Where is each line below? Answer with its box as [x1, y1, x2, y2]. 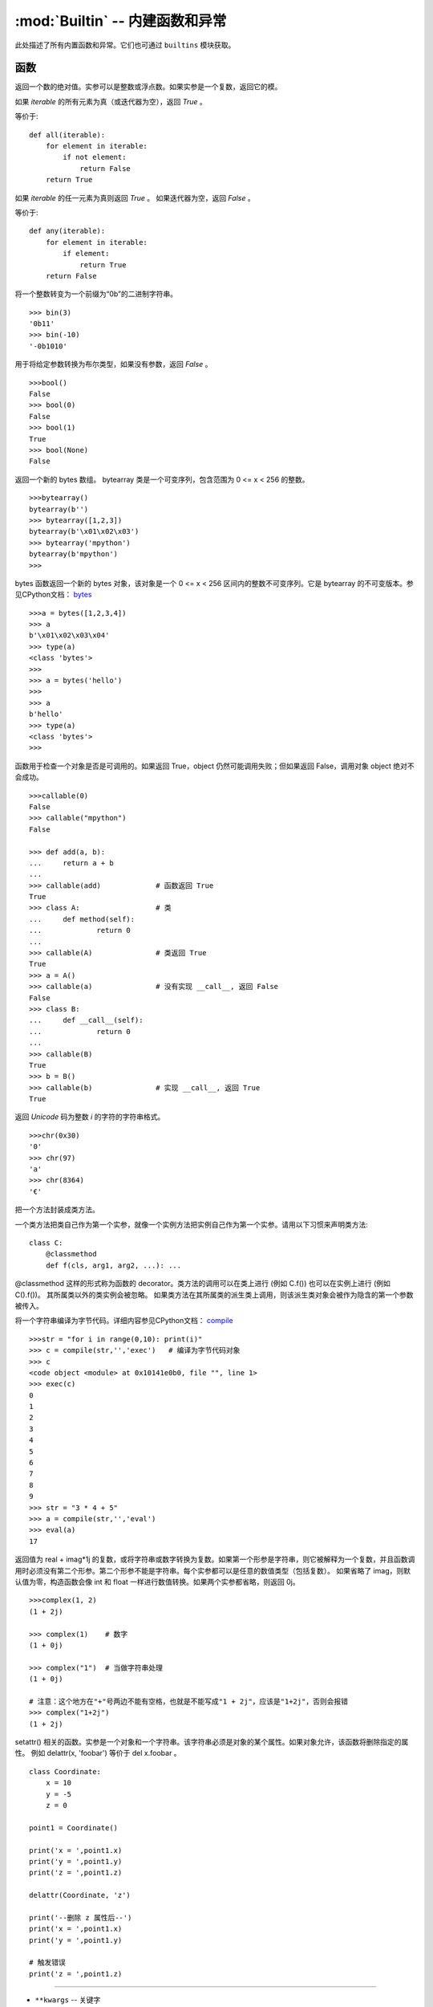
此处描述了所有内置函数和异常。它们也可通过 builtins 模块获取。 [14, 40, 236, 50]
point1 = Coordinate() [29, 1823, 119, 1832]
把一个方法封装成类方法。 [14, 1205, 99, 1215]
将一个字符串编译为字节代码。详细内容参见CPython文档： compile [14, 1316, 233, 1325]
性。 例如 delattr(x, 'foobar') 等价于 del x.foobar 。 [14, 1748, 181, 1758]
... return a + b [29, 858, 114, 867]
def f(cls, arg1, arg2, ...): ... [45, 1260, 182, 1270]
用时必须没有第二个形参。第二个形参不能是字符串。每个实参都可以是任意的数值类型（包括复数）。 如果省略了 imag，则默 [14, 1565, 411, 1575]
